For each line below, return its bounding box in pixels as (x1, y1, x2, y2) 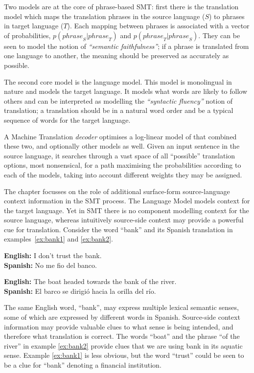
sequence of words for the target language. (4, 114, 131, 125)
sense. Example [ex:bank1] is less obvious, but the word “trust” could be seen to (4, 350, 244, 360)
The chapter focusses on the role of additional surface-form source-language (4, 186, 230, 196)
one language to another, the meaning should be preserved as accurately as (4, 50, 229, 61)
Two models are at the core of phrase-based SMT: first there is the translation (4, 1, 239, 11)
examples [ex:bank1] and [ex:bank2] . (4, 234, 113, 244)
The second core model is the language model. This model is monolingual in (4, 76, 232, 87)
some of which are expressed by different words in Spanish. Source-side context (4, 312, 240, 322)
